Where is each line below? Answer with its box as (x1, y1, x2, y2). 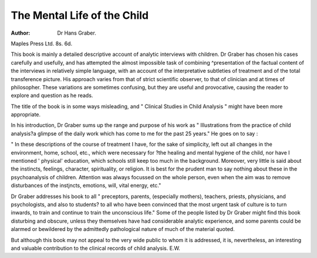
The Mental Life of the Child (11, 9, 149, 22)
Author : (11, 29, 31, 36)
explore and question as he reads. (11, 92, 93, 99)
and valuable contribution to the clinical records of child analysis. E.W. (11, 244, 180, 252)
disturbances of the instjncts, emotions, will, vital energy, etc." (11, 182, 161, 189)
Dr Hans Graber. (57, 29, 96, 36)
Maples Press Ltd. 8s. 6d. (11, 40, 73, 47)
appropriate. (11, 111, 41, 118)
